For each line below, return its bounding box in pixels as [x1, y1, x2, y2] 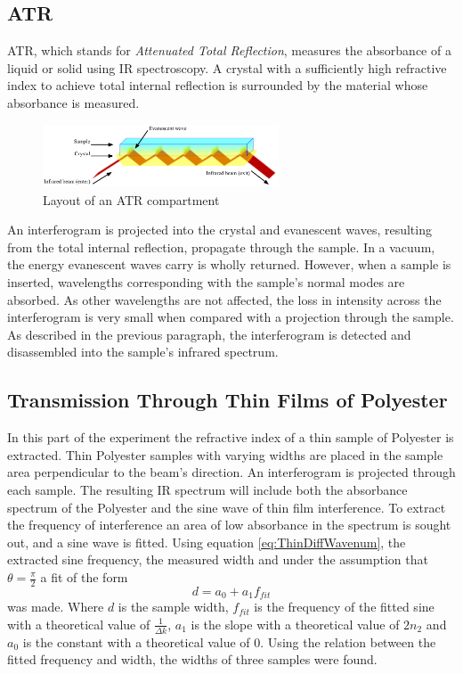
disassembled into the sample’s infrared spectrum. [7, 342, 279, 361]
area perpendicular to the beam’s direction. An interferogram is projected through [7, 463, 456, 481]
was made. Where [7, 597, 104, 616]
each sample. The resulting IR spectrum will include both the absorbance [7, 481, 408, 499]
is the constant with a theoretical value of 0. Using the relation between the [22, 632, 436, 651]
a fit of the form [40, 568, 128, 586]
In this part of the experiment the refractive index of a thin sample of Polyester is [7, 428, 454, 447]
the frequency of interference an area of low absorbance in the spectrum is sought [7, 515, 451, 534]
